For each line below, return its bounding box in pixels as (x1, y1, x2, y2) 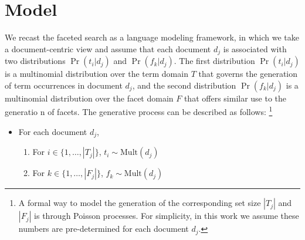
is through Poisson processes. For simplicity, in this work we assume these (34, 209, 299, 222)
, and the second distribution (132, 79, 236, 91)
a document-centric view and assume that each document (5, 42, 211, 55)
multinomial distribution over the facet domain (5, 92, 174, 104)
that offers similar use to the (184, 92, 287, 104)
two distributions (5, 55, 66, 67)
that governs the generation (198, 67, 298, 80)
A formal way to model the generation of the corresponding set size (18, 197, 261, 209)
